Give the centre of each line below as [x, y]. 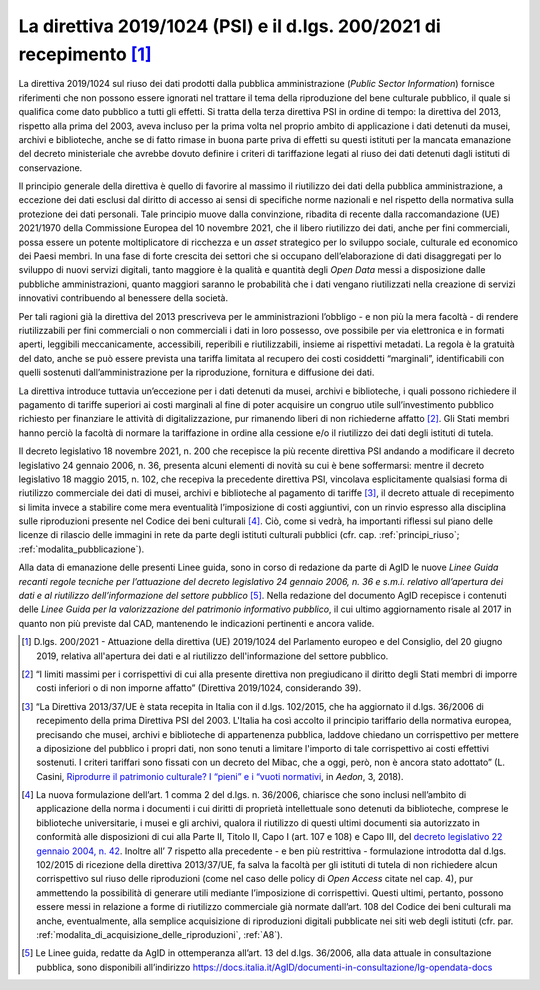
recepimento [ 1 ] [85, 54]
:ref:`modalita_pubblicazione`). [81, 549]
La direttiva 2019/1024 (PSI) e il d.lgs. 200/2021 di [230, 26]
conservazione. [50, 167]
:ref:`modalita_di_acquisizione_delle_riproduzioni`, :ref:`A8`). [160, 934]
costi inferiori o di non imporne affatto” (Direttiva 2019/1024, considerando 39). [199, 688]
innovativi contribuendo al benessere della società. [123, 298]
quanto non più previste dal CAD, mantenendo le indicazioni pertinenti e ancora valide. [196, 623]
